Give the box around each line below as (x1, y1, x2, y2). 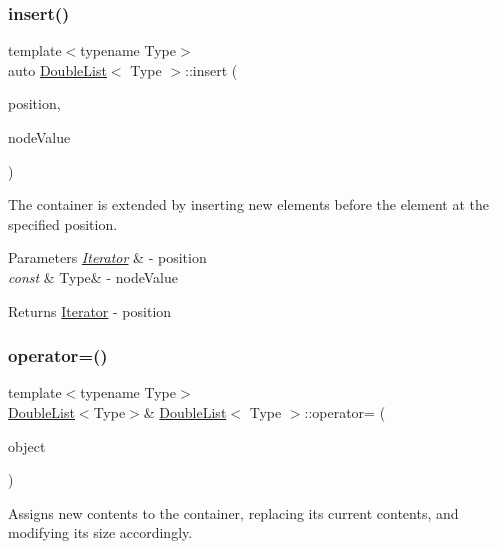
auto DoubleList (8, 59, 107, 80)
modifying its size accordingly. (8, 522, 193, 543)
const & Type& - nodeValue (8, 266, 178, 287)
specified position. (8, 213, 118, 234)
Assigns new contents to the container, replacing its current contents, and (8, 502, 459, 523)
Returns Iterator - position (8, 300, 172, 321)
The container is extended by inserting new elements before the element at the (8, 194, 489, 215)
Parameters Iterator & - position (8, 247, 207, 268)
